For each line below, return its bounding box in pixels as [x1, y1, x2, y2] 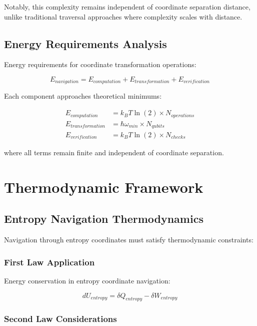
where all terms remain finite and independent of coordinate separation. [4, 147, 224, 158]
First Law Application [4, 255, 95, 268]
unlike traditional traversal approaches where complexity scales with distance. [4, 11, 242, 22]
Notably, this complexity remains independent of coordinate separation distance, [4, 2, 250, 12]
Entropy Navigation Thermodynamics [4, 211, 203, 226]
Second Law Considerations [4, 312, 117, 325]
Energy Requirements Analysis [4, 36, 167, 51]
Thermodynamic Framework [4, 176, 203, 197]
